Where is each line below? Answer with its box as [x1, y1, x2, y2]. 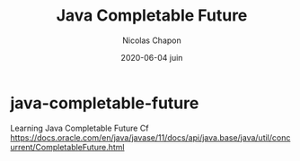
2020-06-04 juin [120, 52, 183, 63]
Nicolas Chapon [121, 35, 182, 46]
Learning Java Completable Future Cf [10, 123, 149, 133]
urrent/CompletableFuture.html [10, 141, 125, 152]
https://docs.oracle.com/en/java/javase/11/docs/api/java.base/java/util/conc [10, 131, 291, 143]
